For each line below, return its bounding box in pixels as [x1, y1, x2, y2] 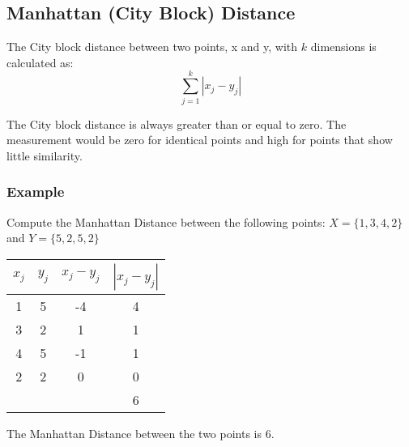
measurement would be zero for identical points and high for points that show [6, 131, 393, 148]
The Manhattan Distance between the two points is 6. [6, 424, 275, 441]
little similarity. [6, 147, 83, 164]
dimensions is [310, 38, 377, 55]
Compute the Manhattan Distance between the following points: [6, 213, 326, 230]
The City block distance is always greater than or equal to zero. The [6, 115, 347, 132]
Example [6, 181, 65, 202]
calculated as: [6, 53, 74, 70]
